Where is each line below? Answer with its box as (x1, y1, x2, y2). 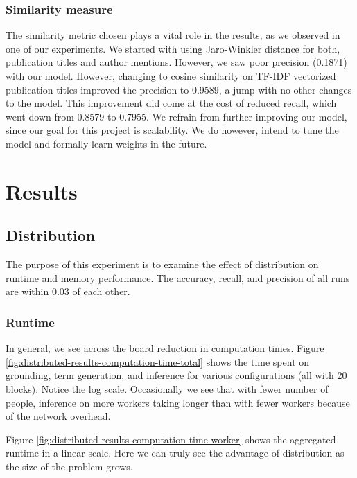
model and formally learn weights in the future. (6, 136, 207, 150)
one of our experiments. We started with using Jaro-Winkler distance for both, (6, 41, 340, 55)
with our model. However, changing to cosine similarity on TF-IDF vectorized (6, 69, 336, 82)
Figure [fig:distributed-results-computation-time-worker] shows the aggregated (6, 432, 336, 446)
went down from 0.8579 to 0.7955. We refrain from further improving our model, (6, 109, 347, 123)
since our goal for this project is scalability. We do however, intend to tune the (6, 123, 339, 137)
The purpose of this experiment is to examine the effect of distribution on (6, 257, 319, 272)
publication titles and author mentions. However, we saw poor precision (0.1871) (6, 55, 347, 69)
